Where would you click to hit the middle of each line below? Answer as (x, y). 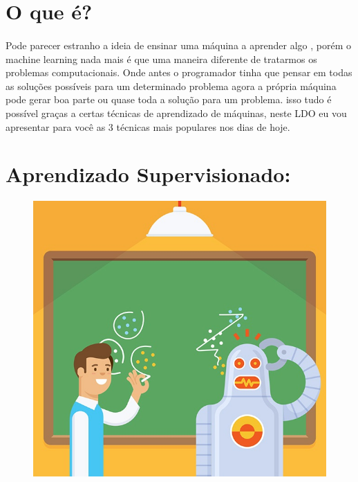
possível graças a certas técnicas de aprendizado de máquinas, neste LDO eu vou (176, 113)
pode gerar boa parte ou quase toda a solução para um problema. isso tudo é (169, 99)
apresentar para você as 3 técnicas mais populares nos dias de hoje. (148, 126)
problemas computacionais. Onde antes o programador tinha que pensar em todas (179, 72)
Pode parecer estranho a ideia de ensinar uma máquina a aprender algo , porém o (178, 45)
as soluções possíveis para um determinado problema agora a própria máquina (171, 86)
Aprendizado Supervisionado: (148, 174)
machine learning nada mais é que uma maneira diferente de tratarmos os (161, 59)
